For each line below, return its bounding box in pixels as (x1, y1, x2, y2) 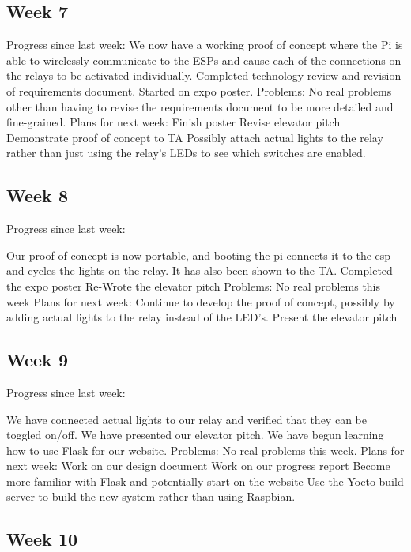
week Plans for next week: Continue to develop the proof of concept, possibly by (6, 293, 395, 310)
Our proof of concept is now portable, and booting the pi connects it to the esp (6, 246, 391, 263)
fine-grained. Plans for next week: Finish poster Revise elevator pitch (6, 114, 341, 130)
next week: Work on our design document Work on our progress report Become (6, 457, 390, 474)
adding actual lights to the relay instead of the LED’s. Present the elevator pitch (6, 309, 398, 325)
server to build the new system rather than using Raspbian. (6, 488, 296, 505)
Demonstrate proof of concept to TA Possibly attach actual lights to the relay (6, 129, 383, 145)
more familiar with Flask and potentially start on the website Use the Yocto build (6, 472, 404, 489)
